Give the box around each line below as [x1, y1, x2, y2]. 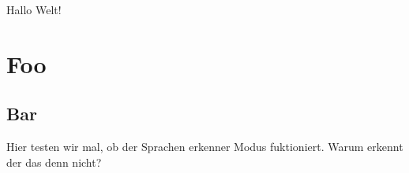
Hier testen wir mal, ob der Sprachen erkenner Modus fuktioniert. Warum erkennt [6, 138, 403, 155]
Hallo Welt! [6, 2, 62, 17]
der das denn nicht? [6, 153, 102, 170]
